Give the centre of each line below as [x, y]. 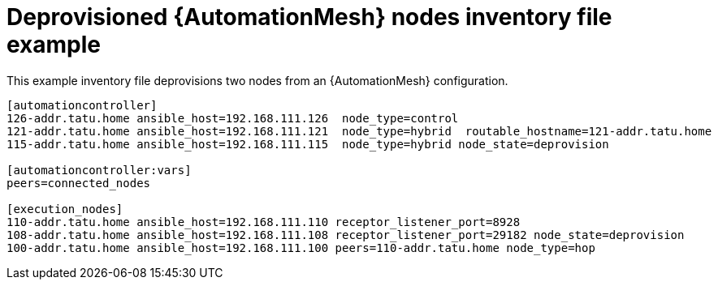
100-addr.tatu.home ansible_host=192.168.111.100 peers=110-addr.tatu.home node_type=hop [301, 248]
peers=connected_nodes [79, 183]
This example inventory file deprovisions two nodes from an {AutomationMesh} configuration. [257, 80]
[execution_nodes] [65, 209]
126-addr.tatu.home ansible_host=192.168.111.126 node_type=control [233, 118]
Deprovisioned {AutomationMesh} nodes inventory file [309, 17]
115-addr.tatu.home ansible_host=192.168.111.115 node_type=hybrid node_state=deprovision [308, 144]
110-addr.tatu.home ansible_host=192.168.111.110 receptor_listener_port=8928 [264, 222]
